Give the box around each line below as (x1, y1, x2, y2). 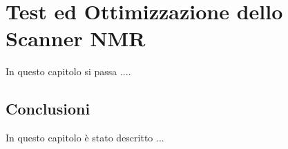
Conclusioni (6, 98, 90, 119)
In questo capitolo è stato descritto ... (6, 130, 164, 145)
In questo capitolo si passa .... (6, 64, 131, 79)
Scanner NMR (6, 24, 146, 52)
